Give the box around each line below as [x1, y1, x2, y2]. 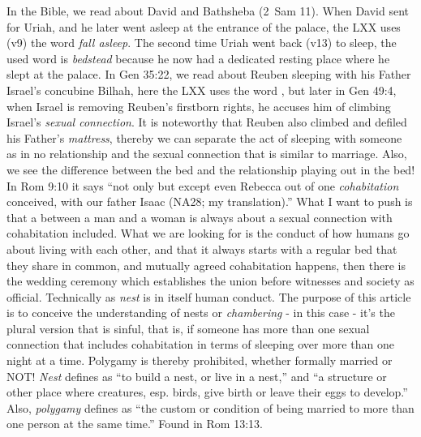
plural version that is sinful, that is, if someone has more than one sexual [6, 319, 370, 336]
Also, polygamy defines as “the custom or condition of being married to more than [6, 399, 415, 416]
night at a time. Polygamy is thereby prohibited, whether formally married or [6, 352, 393, 369]
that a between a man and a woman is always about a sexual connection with [6, 208, 393, 225]
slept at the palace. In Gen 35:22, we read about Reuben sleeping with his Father [6, 66, 411, 83]
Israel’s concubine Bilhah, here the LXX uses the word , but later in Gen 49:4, [6, 81, 397, 98]
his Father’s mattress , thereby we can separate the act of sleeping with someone [6, 129, 402, 146]
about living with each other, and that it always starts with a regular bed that [6, 240, 397, 257]
